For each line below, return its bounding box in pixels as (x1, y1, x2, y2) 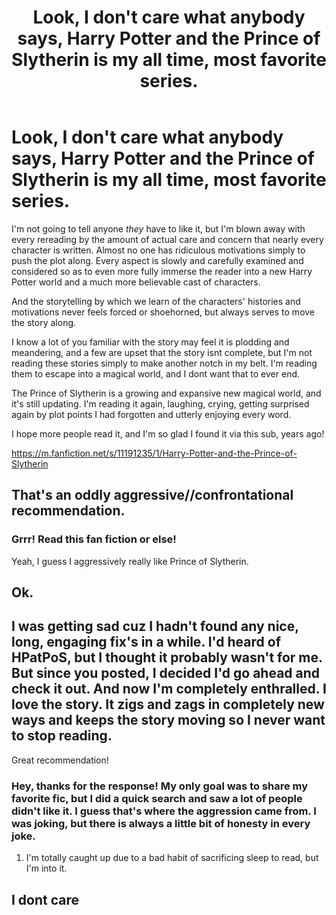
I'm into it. (25, 862, 68, 875)
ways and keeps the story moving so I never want (11, 712, 326, 729)
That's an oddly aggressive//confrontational (11, 487, 294, 504)
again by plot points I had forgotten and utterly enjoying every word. (11, 408, 292, 420)
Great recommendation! (11, 754, 109, 766)
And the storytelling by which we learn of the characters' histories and (11, 295, 301, 307)
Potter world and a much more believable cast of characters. (11, 276, 261, 288)
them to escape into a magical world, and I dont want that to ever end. (11, 367, 301, 380)
